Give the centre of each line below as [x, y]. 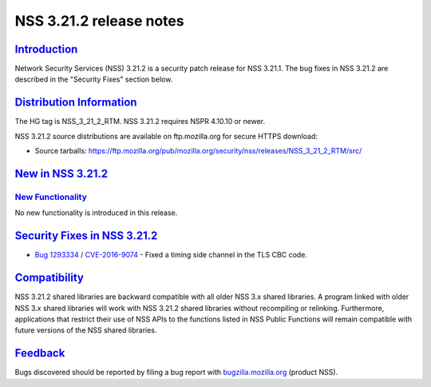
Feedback [40, 353]
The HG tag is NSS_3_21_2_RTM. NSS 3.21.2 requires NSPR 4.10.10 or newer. [140, 122]
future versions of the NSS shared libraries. [86, 330]
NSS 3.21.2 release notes [99, 21]
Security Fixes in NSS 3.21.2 [86, 236]
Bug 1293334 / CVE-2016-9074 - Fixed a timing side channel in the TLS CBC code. [171, 255]
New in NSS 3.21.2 [61, 173]
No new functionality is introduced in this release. [96, 213]
